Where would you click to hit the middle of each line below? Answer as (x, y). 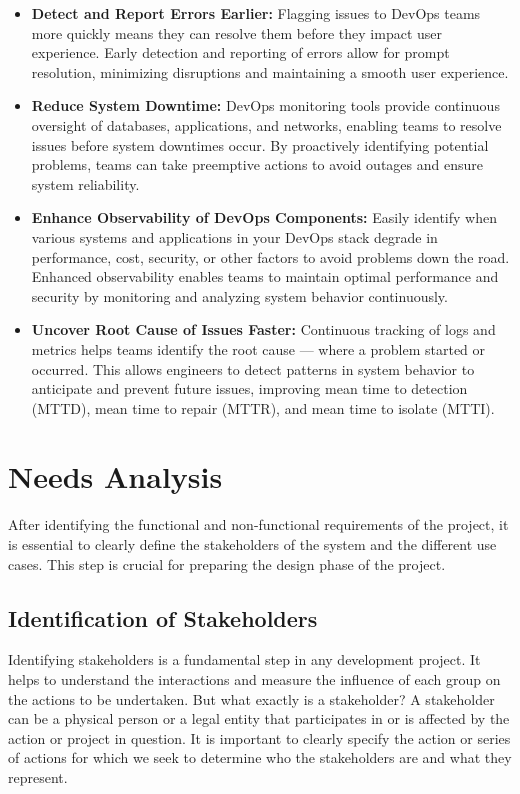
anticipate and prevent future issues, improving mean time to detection (249, 388)
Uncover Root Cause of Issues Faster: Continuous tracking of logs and (263, 329)
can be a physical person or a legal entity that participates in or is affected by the (259, 718)
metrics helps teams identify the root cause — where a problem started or (258, 348)
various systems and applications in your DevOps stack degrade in (234, 236)
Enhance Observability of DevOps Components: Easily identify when (264, 217)
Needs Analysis (115, 476)
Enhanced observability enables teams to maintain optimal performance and (265, 276)
